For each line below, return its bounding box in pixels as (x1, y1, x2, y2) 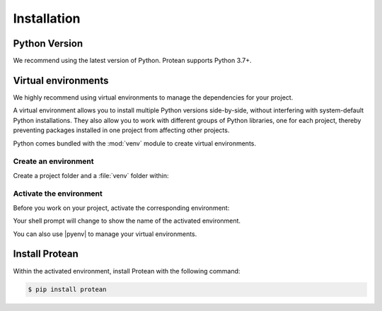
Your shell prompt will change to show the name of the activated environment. (13, 216, 241, 225)
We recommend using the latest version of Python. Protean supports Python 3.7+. (13, 57, 252, 65)
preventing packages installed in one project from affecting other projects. (13, 126, 230, 134)
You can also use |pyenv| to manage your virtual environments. (13, 230, 197, 238)
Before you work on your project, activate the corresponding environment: (13, 204, 230, 212)
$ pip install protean (28, 286, 107, 293)
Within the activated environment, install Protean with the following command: (13, 266, 241, 275)
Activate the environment (13, 189, 103, 199)
